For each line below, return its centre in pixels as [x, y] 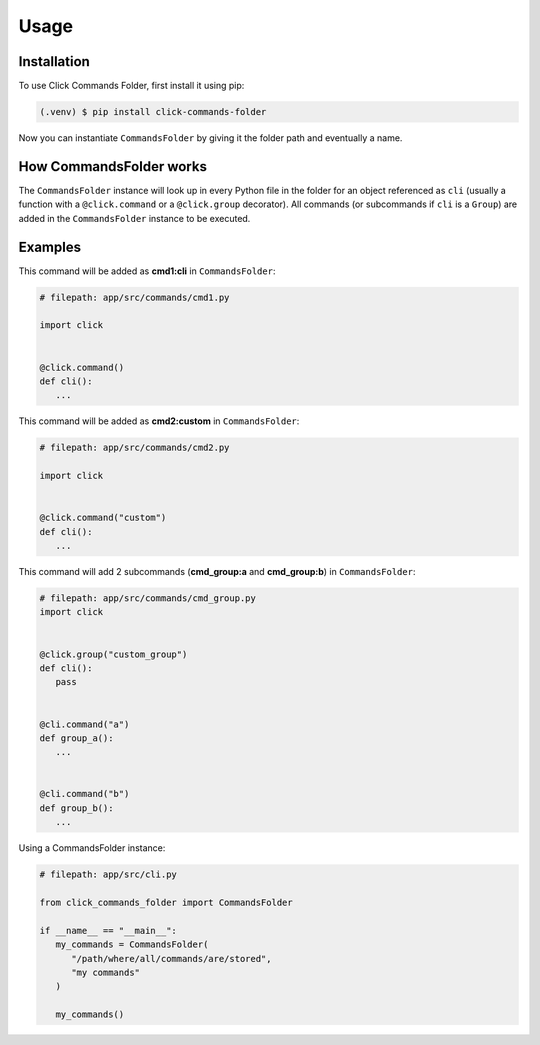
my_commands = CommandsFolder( [132, 944]
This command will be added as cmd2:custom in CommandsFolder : [159, 421]
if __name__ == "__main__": [108, 930]
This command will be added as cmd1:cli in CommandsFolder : [147, 271]
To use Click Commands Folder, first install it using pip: [131, 86]
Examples [50, 246]
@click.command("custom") [103, 518]
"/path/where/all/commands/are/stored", [171, 958]
